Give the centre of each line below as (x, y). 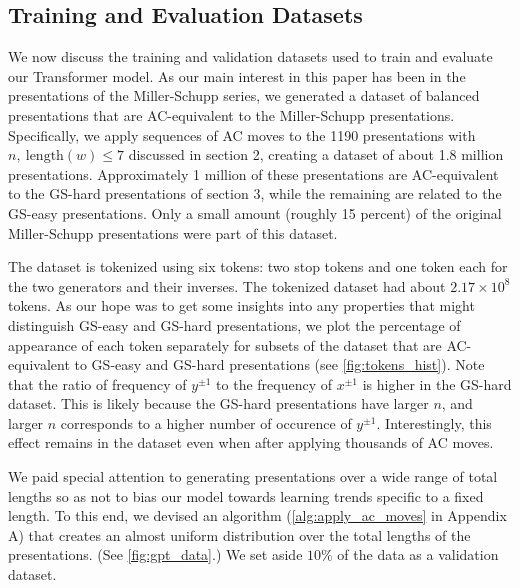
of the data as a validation (418, 554)
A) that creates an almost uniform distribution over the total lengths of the (239, 534)
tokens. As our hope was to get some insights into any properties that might (241, 305)
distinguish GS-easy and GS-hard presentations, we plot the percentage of (234, 324)
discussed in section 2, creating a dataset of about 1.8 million (316, 154)
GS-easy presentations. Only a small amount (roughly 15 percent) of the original (255, 212)
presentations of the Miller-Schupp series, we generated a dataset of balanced (244, 95)
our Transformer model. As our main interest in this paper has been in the (237, 75)
